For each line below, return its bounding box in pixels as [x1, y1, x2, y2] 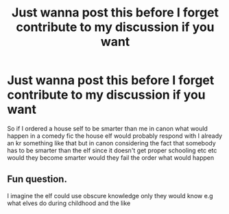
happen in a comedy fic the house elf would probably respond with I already [7, 132, 223, 140]
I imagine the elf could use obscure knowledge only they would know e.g [7, 191, 214, 200]
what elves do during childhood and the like [7, 199, 131, 207]
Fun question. [7, 174, 67, 185]
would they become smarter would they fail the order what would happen [7, 153, 215, 162]
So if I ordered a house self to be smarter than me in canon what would [7, 124, 208, 132]
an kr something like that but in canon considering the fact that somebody [7, 139, 216, 147]
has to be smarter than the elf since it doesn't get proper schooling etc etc [7, 146, 217, 154]
